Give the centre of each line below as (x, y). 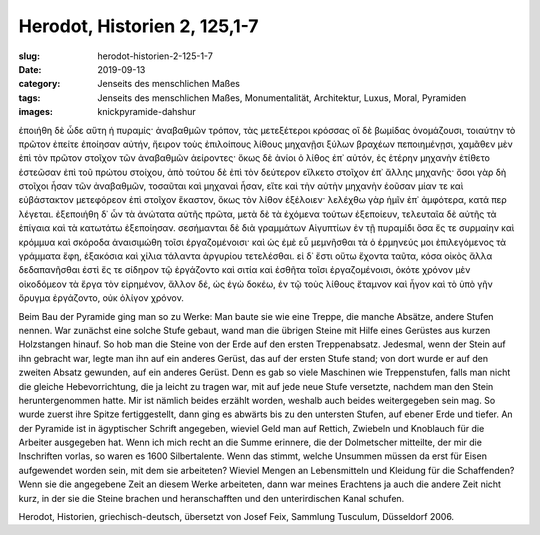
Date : (30, 69)
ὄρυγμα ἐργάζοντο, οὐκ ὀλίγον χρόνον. (101, 298)
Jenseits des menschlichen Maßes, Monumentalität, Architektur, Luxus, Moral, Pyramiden (282, 97)
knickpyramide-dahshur (147, 112)
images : (36, 112)
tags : (29, 97)
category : (39, 84)
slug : (29, 56)
